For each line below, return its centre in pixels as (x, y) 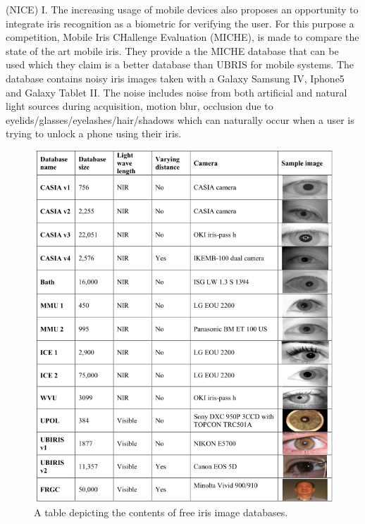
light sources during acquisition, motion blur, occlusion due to (140, 106)
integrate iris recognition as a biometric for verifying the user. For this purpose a (180, 23)
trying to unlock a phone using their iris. (94, 133)
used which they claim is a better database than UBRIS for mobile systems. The (180, 64)
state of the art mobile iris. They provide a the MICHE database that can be (172, 50)
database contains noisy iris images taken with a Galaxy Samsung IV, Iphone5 (175, 78)
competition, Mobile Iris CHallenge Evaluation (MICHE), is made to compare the (182, 37)
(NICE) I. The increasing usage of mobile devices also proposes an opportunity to (182, 9)
